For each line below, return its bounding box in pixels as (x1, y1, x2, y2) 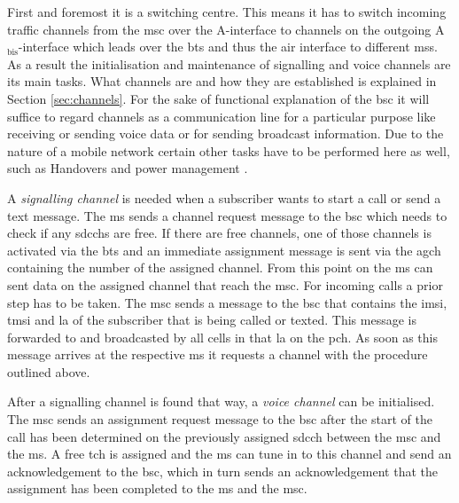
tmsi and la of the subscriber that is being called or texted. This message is (7, 310, 416, 329)
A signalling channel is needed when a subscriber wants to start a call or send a (7, 188, 441, 207)
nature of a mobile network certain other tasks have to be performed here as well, (7, 141, 450, 160)
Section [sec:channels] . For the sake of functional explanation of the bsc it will (7, 89, 430, 107)
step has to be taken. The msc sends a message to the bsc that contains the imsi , (7, 293, 447, 311)
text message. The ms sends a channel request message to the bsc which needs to (7, 206, 447, 224)
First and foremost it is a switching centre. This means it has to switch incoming (7, 3, 447, 20)
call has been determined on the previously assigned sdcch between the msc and (7, 427, 441, 445)
